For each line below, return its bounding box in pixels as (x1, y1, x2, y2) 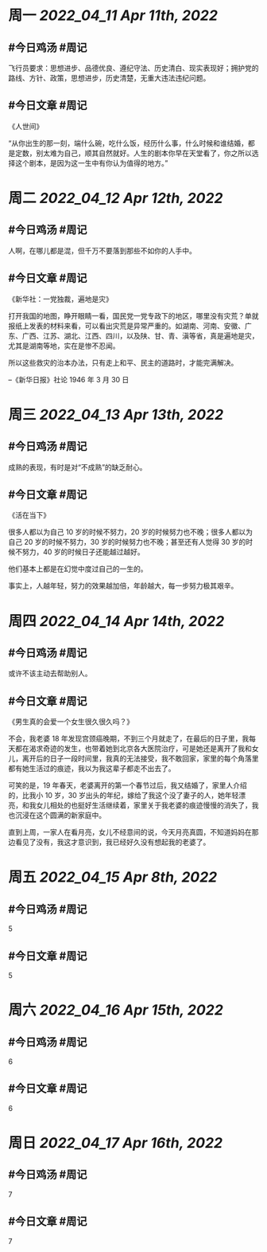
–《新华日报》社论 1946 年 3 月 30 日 (8, 374, 130, 384)
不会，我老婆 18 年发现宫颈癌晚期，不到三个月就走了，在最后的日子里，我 (8, 734, 250, 744)
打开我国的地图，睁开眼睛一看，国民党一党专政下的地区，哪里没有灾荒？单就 (8, 311, 259, 320)
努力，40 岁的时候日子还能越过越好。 (21, 547, 145, 557)
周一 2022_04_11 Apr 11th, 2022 (8, 6, 219, 25)
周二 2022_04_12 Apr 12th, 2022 (8, 190, 223, 207)
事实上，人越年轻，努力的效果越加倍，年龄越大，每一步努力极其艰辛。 (8, 581, 238, 591)
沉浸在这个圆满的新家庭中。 (14, 811, 106, 820)
